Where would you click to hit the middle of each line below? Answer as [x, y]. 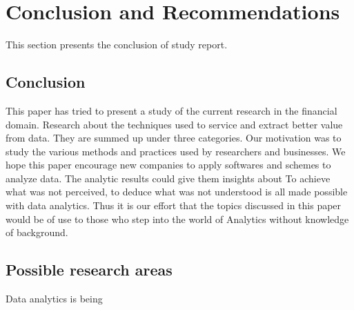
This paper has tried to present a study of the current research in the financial [171, 110]
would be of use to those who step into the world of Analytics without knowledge [177, 219]
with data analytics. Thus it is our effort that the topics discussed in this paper [174, 205]
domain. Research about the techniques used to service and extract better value [174, 124]
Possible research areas [89, 270]
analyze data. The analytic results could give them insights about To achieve [168, 178]
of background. [37, 232]
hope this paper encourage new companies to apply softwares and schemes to [168, 165]
